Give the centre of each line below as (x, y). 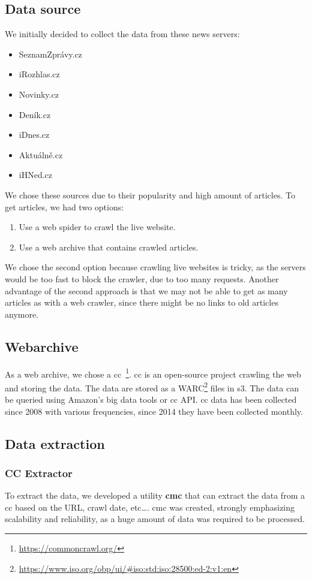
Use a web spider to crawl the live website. (97, 227)
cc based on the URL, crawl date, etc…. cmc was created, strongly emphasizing (150, 507)
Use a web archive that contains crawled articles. (109, 247)
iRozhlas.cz (39, 74)
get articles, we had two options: (64, 206)
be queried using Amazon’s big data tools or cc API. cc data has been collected (151, 399)
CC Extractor (39, 473)
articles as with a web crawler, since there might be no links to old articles (142, 302)
